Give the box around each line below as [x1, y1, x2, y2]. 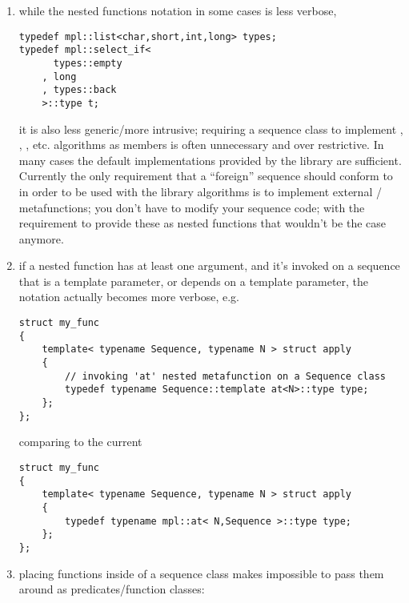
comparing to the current [18, 433, 142, 450]
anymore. [18, 230, 64, 247]
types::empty [53, 57, 122, 69]
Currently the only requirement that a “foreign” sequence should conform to [18, 167, 393, 184]
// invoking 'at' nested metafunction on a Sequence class [65, 370, 386, 382]
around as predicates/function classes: [18, 581, 205, 597]
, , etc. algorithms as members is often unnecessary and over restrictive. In [18, 136, 384, 153]
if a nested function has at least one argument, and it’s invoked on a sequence [18, 257, 400, 274]
